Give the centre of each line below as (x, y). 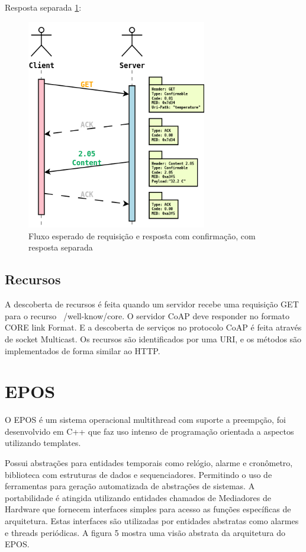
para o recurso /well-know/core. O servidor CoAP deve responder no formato (147, 315)
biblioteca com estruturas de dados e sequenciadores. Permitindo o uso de (138, 474)
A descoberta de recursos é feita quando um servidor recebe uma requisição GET (152, 304)
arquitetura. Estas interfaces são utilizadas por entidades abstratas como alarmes (152, 520)
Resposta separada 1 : (43, 7)
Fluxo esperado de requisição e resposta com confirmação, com (142, 235)
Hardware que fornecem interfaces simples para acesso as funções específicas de (148, 509)
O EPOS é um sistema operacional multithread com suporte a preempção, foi (145, 420)
